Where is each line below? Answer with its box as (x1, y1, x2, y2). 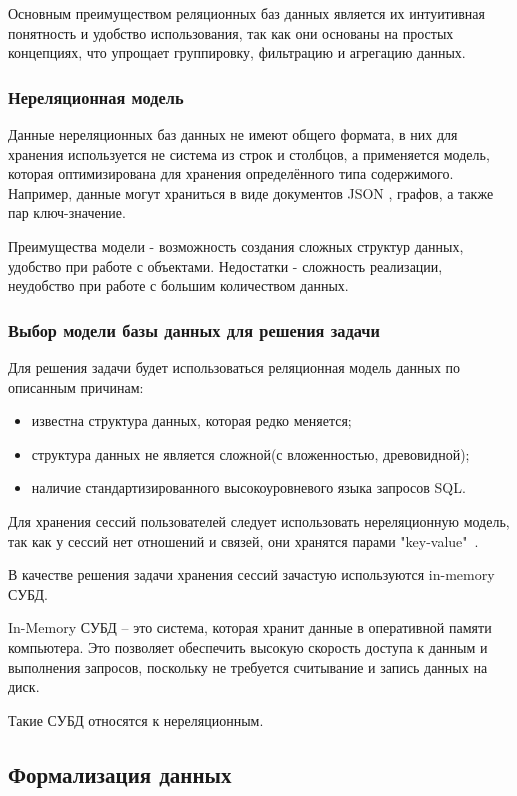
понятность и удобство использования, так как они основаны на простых (8, 22, 454, 43)
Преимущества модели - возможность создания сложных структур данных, (8, 235, 464, 256)
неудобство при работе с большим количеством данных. (8, 275, 349, 296)
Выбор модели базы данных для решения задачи (8, 317, 380, 342)
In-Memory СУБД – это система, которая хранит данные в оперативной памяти (8, 617, 492, 638)
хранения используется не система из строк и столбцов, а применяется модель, (8, 143, 490, 164)
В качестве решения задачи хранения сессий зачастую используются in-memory (8, 564, 495, 585)
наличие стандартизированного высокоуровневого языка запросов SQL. (31, 477, 466, 498)
